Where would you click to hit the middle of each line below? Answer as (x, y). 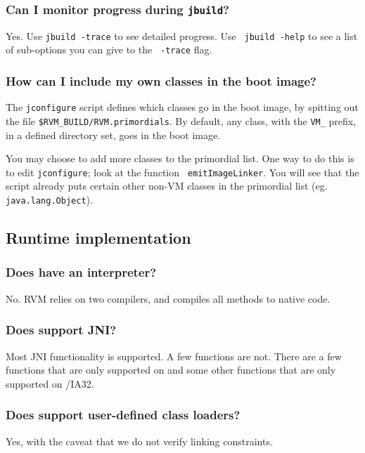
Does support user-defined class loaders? (123, 415)
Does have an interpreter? (81, 272)
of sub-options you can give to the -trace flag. (109, 50)
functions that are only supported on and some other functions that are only (171, 370)
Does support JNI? (61, 330)
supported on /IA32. (50, 383)
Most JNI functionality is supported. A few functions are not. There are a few (174, 356)
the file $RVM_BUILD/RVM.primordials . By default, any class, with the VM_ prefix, (181, 120)
